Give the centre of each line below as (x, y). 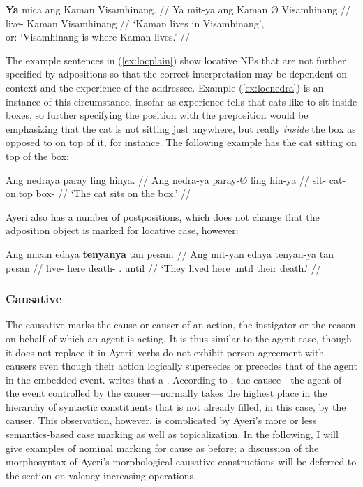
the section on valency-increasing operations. (101, 475)
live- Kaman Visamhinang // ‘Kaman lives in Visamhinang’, (135, 23)
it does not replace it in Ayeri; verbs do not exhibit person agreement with (165, 352)
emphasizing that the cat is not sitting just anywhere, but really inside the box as (181, 128)
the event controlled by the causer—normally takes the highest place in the (166, 393)
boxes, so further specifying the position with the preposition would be (157, 115)
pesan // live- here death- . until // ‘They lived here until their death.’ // (163, 267)
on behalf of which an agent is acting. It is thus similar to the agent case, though (179, 338)
